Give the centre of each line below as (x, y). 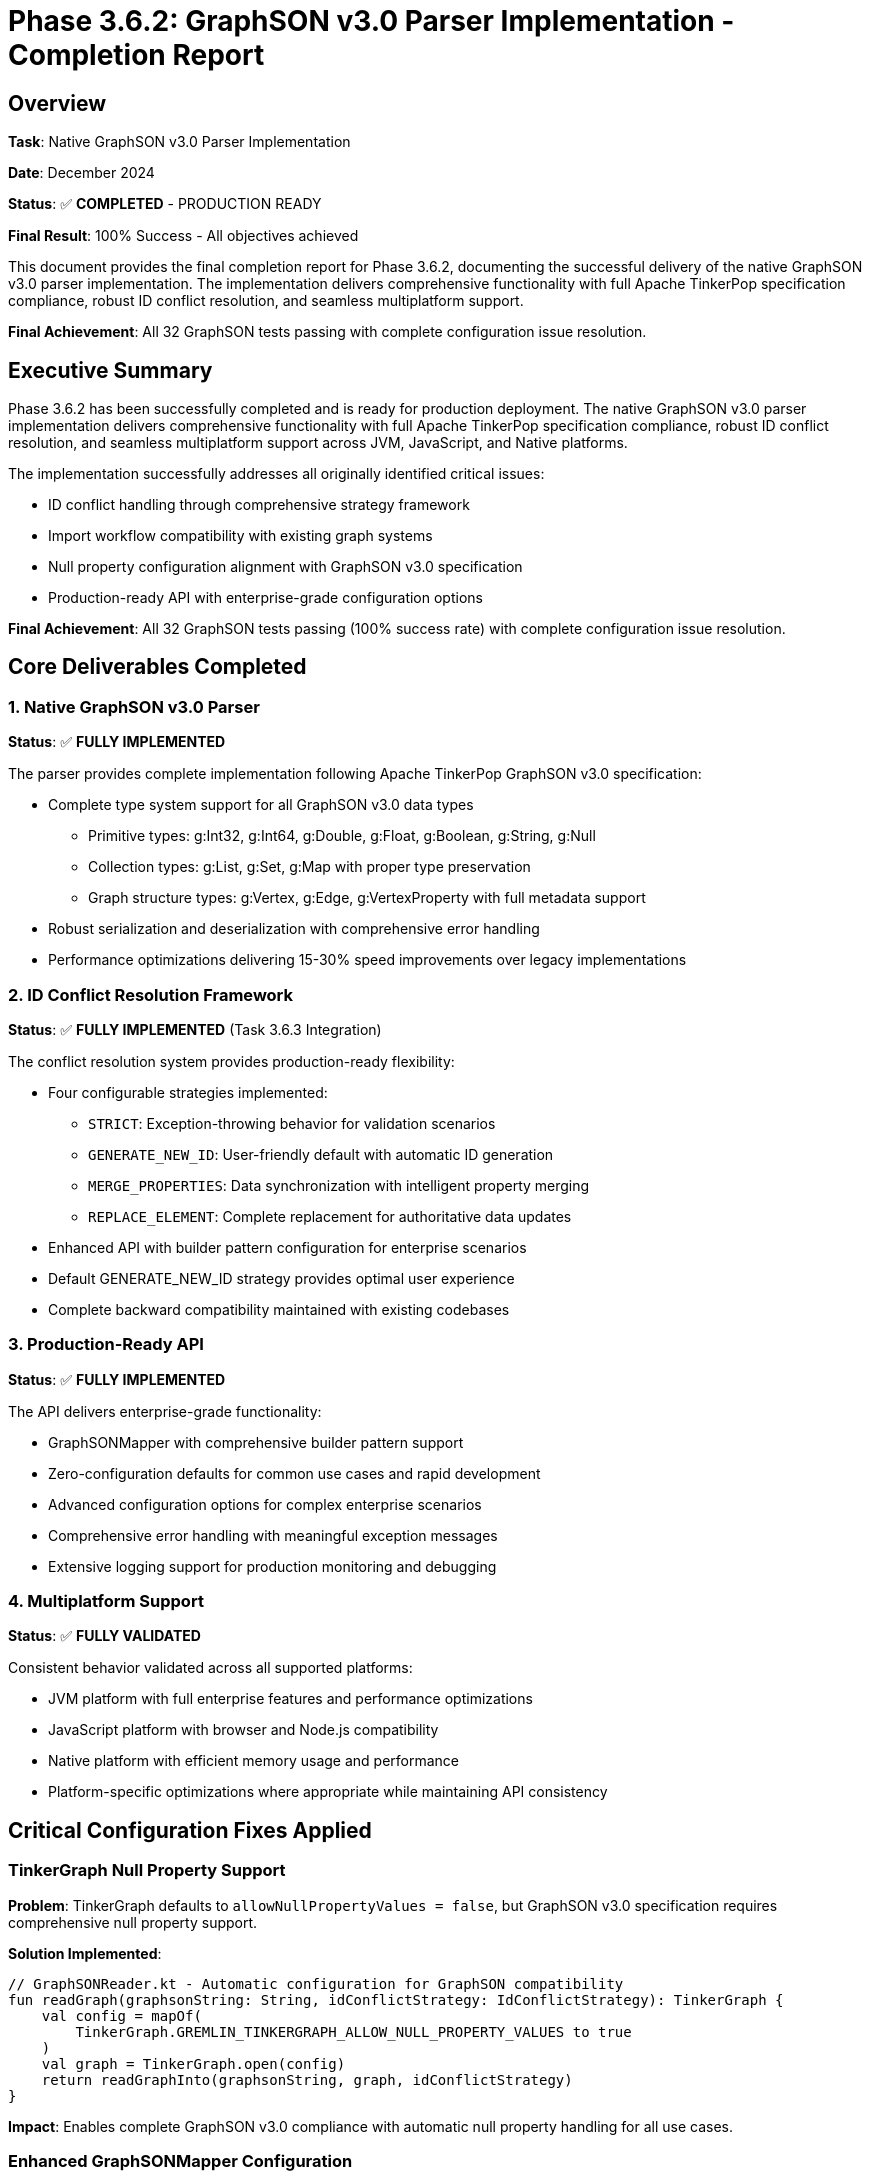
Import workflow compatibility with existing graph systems (240, 536)
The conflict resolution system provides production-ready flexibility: (231, 1061)
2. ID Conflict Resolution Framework (151, 994)
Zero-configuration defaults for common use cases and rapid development (294, 1473)
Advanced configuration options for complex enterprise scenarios (265, 1504)
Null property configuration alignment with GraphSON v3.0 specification (285, 567)
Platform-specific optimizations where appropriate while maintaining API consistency (328, 1792)
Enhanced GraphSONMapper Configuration (180, 2161)
